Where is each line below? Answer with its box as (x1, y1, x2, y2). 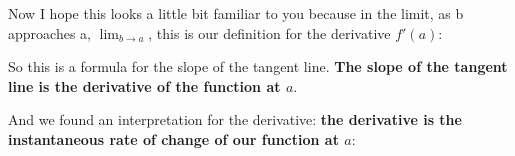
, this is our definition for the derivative (148, 22, 391, 43)
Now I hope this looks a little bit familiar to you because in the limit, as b (8, 3, 464, 23)
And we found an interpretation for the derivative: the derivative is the (8, 109, 462, 130)
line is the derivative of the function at (8, 75, 281, 96)
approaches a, (8, 22, 91, 43)
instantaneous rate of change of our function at (8, 128, 339, 149)
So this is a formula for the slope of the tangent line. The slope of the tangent (8, 56, 508, 77)
